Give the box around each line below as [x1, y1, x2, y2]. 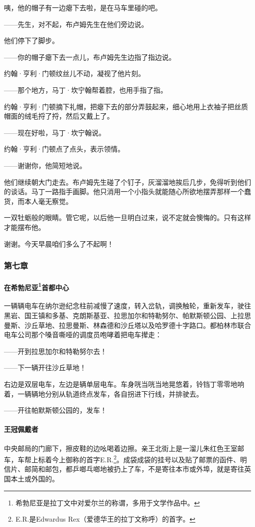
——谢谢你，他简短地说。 [4, 160, 86, 170]
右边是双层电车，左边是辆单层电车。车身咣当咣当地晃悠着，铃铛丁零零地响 [4, 378, 244, 389]
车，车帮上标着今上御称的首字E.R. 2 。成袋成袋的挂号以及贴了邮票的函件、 [4, 453, 240, 464]
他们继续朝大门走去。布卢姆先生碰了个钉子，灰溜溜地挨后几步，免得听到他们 [4, 176, 251, 187]
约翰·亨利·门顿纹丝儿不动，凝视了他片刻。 [4, 68, 145, 78]
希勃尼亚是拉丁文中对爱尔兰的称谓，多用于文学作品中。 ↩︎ [15, 497, 200, 507]
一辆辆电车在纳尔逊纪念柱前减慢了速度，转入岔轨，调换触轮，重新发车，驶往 [4, 301, 251, 311]
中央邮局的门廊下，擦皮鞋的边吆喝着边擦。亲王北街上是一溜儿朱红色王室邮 [4, 443, 244, 453]
